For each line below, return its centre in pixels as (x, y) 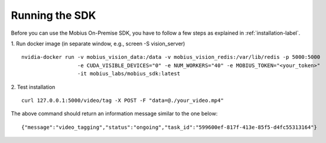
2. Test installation (33, 87)
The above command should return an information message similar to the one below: (114, 114)
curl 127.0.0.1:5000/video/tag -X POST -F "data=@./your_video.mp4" (123, 100)
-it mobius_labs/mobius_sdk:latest (128, 74)
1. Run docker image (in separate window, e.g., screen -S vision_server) (98, 44)
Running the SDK (53, 15)
